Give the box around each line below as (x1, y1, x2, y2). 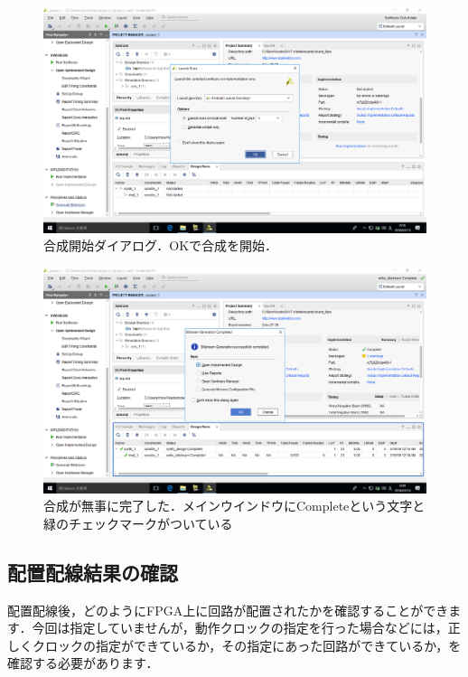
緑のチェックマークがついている (43, 513, 233, 532)
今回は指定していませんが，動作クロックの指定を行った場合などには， (32, 618, 448, 637)
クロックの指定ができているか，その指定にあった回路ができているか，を (32, 635, 462, 654)
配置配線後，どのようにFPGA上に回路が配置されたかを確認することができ (7, 600, 449, 619)
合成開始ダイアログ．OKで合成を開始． (43, 236, 278, 255)
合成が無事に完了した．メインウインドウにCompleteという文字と (43, 496, 426, 515)
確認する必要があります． (7, 653, 159, 672)
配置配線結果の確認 (7, 558, 178, 586)
